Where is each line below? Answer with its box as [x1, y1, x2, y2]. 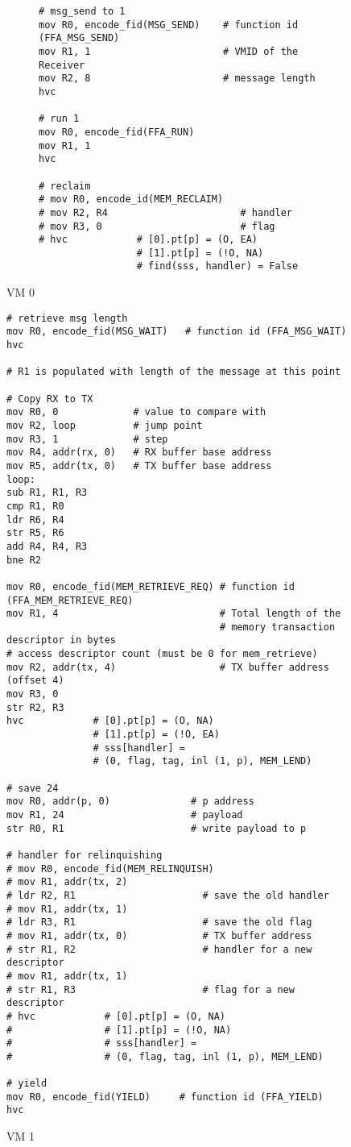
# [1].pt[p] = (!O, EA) [93, 729, 220, 741]
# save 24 [6, 782, 59, 794]
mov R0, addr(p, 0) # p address [6, 796, 254, 808]
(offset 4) [6, 675, 64, 687]
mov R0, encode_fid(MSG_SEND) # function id [39, 19, 299, 31]
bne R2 [6, 554, 41, 566]
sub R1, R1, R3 [6, 487, 88, 499]
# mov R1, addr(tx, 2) [6, 876, 128, 888]
